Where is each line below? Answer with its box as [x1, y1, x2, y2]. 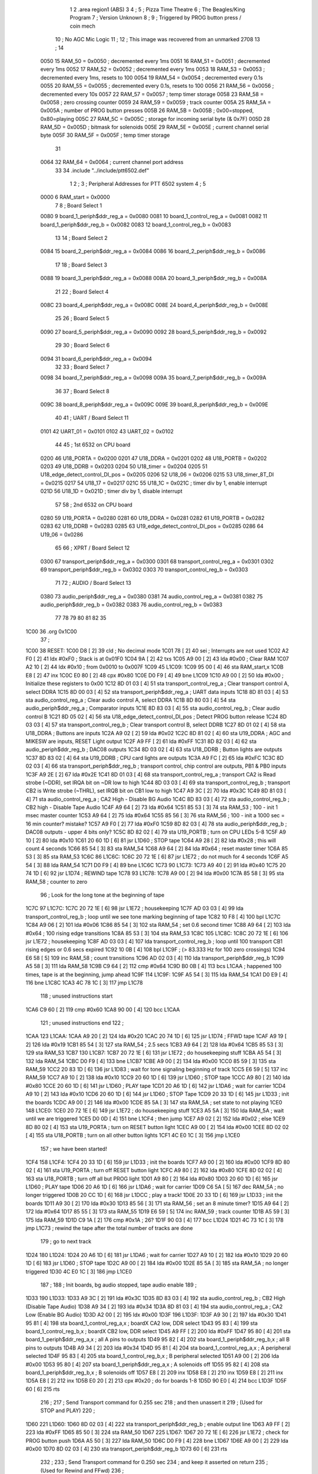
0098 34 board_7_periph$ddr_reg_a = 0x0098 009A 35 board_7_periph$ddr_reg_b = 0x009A [40, 374, 267, 381]
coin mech [69, 22, 95, 29]
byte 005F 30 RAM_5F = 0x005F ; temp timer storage [40, 131, 170, 139]
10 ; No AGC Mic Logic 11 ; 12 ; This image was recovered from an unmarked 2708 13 [55, 36, 260, 43]
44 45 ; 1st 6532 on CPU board [55, 441, 131, 448]
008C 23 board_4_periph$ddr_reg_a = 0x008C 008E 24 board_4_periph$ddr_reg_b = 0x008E [40, 301, 269, 308]
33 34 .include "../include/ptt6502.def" [55, 167, 150, 174]
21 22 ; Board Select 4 [55, 288, 109, 295]
